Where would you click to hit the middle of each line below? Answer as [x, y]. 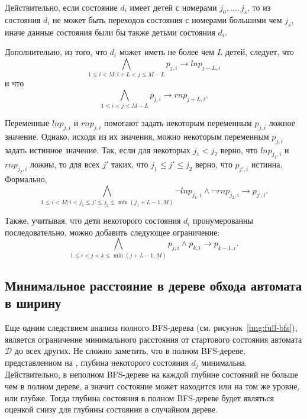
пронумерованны [223, 220]
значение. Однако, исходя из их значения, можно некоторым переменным [137, 136]
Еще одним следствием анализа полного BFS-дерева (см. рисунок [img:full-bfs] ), [151, 328]
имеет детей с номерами [173, 7]
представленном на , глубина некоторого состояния [97, 362]
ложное [282, 123]
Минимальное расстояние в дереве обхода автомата [153, 285]
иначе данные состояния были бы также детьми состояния [110, 32]
